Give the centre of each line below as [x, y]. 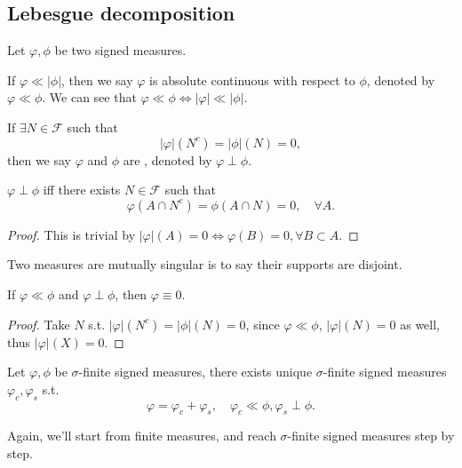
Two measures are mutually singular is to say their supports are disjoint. [205, 264]
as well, [420, 324]
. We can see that [89, 97]
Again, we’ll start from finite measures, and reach [142, 436]
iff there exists [82, 190]
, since [263, 324]
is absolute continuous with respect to [252, 79]
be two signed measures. [120, 50]
